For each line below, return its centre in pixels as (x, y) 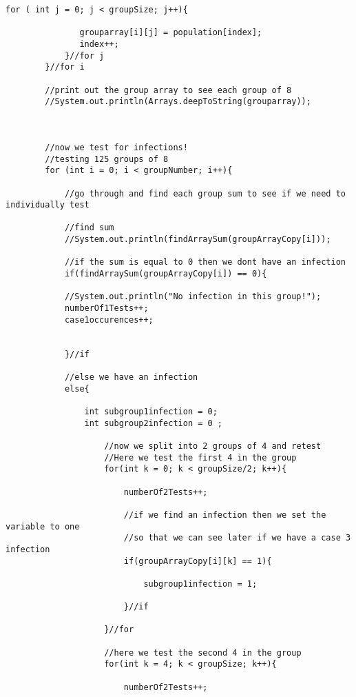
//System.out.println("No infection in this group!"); (193, 297)
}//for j (84, 55)
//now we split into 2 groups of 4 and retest (213, 446)
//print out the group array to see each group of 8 (168, 90)
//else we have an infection (131, 377)
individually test (48, 205)
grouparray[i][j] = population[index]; (171, 33)
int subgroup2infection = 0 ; (153, 423)
